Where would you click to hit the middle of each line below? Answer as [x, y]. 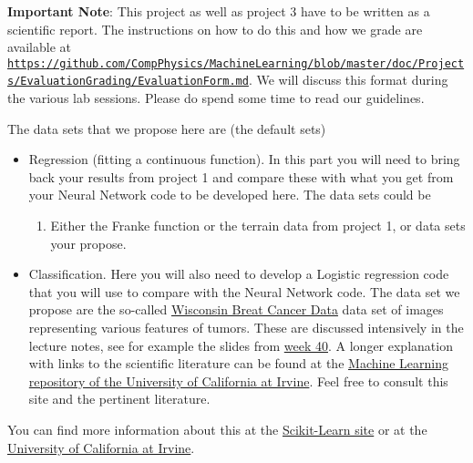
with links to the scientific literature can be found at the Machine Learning [238, 363]
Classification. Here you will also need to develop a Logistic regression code [239, 274]
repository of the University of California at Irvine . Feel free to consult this [238, 381]
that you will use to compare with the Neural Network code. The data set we [244, 291]
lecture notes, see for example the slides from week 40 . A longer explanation [241, 345]
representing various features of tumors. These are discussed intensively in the [246, 328]
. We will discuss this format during [348, 80]
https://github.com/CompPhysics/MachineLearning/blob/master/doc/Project [236, 63]
